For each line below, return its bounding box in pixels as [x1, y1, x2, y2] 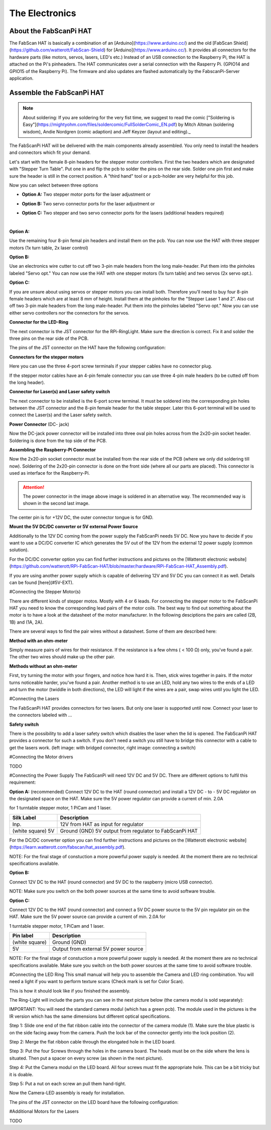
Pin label [12, 932, 34, 939]
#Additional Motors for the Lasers [9, 1108, 79, 1114]
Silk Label [12, 814, 36, 821]
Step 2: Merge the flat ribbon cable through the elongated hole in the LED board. [9, 1039, 176, 1045]
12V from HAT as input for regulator [60, 820, 144, 827]
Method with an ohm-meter [9, 637, 68, 644]
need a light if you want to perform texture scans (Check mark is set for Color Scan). [9, 978, 184, 985]
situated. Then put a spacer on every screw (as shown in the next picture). [9, 1055, 163, 1061]
